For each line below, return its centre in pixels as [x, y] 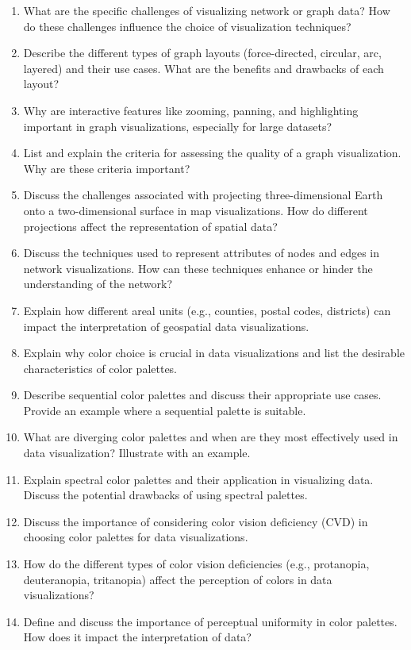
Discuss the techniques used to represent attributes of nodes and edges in [201, 253]
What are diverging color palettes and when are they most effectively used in [211, 437]
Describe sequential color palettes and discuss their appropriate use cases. [202, 395]
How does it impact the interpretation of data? [137, 637]
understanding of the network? [98, 284]
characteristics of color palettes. [100, 368]
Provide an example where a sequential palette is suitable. [165, 410]
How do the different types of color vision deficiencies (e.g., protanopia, [196, 564]
